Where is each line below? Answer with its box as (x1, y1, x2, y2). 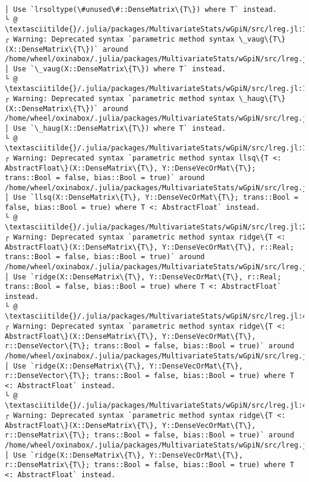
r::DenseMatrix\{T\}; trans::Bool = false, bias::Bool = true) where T (5, 461, 294, 470)
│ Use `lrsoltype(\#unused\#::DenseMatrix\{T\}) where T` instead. (5, 5, 278, 14)
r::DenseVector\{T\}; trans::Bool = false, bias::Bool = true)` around (5, 342, 294, 351)
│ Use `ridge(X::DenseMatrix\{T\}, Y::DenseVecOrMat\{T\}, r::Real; (5, 272, 282, 281)
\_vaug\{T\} (238, 34, 286, 43)
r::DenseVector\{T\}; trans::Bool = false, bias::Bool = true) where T (5, 371, 294, 380)
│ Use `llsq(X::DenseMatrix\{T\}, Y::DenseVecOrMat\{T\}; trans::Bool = (5, 193, 298, 202)
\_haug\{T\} (238, 94, 286, 103)
